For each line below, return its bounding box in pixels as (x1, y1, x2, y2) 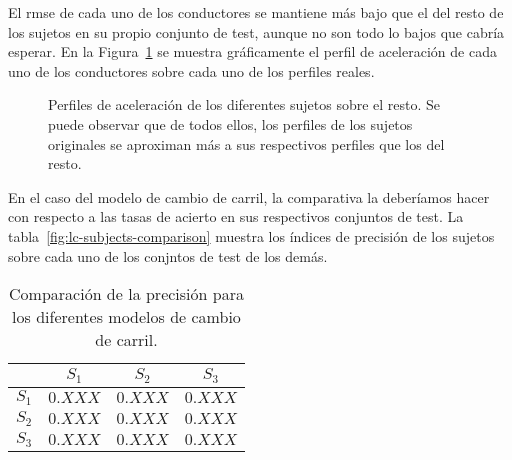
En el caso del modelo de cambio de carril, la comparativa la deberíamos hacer (8, 186, 490, 207)
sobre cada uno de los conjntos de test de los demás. (8, 245, 328, 266)
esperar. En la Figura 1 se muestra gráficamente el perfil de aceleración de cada (8, 41, 497, 62)
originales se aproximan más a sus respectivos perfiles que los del (48, 133, 445, 154)
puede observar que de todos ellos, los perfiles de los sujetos (48, 113, 413, 134)
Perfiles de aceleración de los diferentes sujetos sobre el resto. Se (48, 94, 441, 115)
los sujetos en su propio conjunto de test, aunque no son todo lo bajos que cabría (8, 21, 505, 42)
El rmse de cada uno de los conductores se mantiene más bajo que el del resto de (8, 2, 504, 22)
